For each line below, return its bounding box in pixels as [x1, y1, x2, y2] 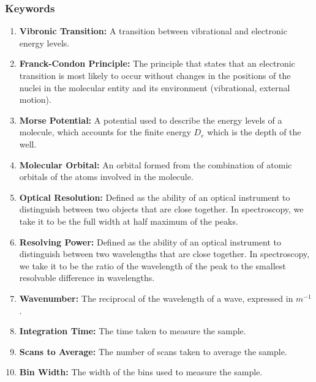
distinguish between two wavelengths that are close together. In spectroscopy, [19, 247, 310, 260]
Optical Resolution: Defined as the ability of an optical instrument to [19, 190, 290, 203]
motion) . [19, 93, 51, 106]
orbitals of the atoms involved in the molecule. [19, 170, 194, 183]
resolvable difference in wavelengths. [19, 271, 155, 284]
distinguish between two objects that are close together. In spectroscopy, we [19, 203, 304, 215]
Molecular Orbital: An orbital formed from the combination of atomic [19, 158, 292, 171]
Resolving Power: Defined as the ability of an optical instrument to [19, 235, 281, 248]
